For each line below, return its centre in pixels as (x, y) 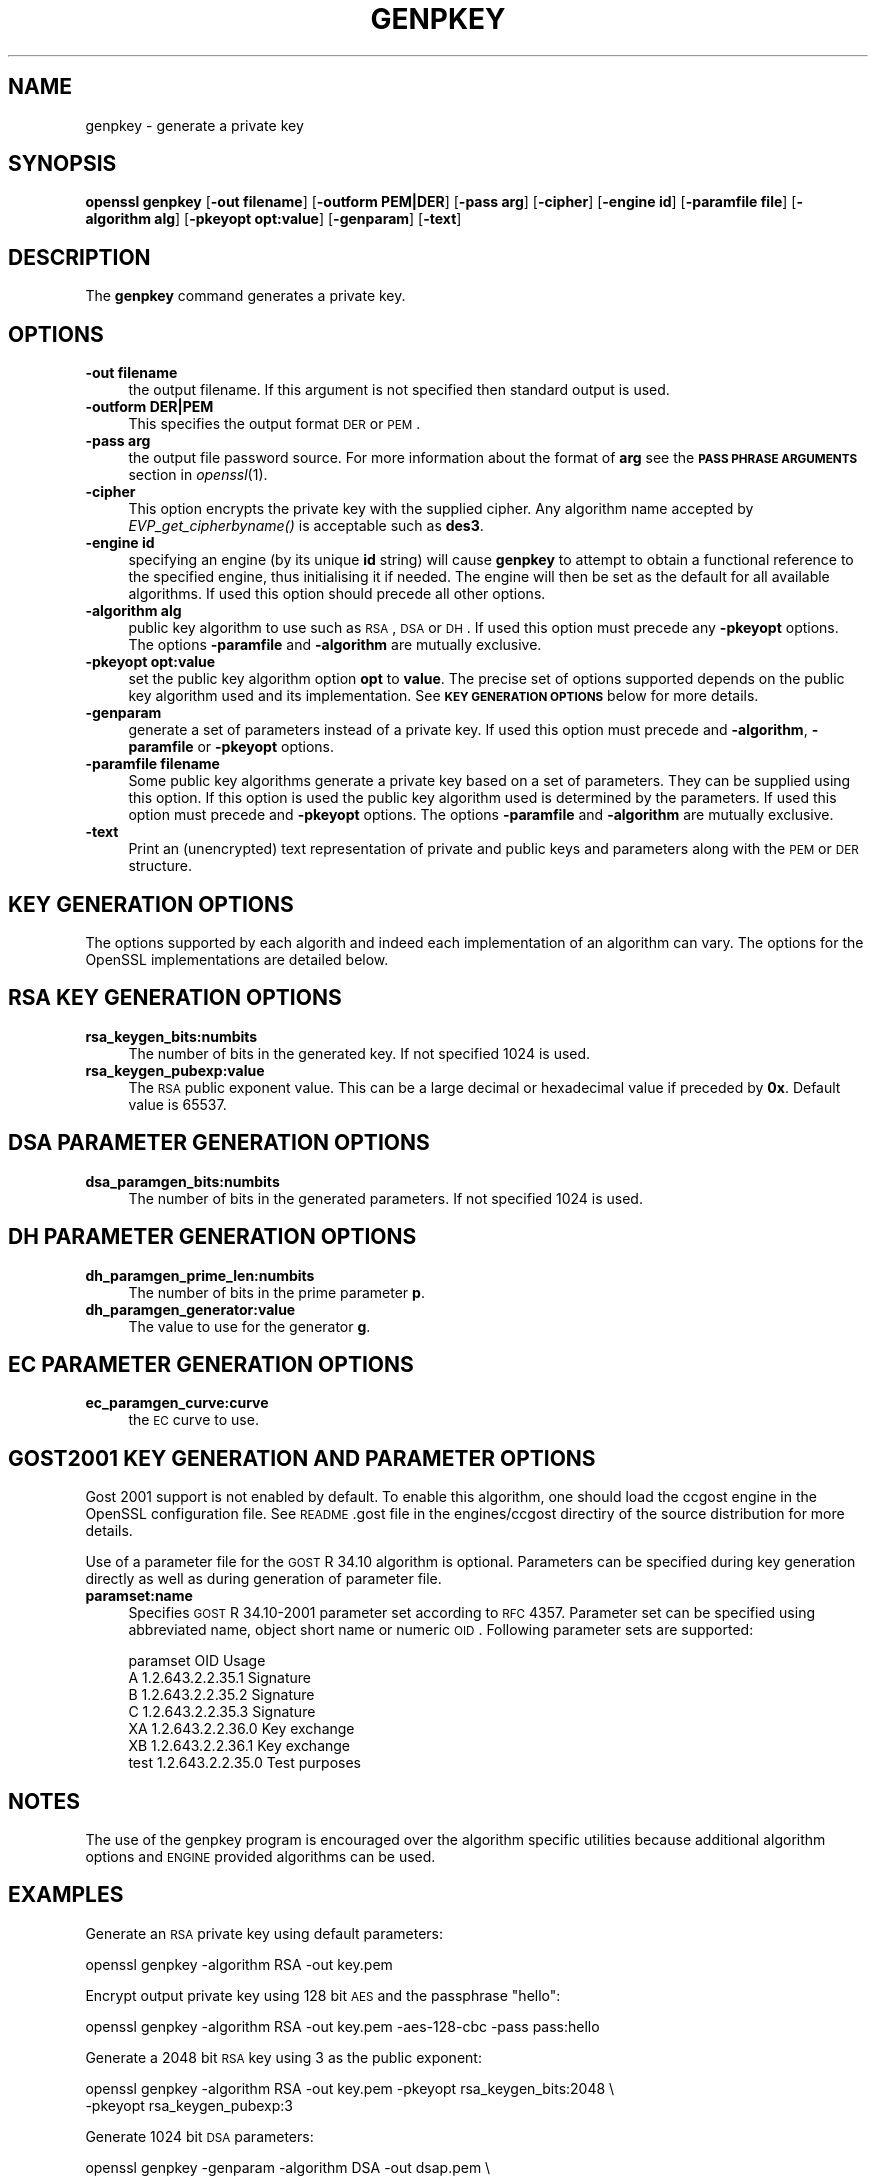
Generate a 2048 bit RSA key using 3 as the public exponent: (283, 2057)
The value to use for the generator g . (249, 1326)
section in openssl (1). (198, 475)
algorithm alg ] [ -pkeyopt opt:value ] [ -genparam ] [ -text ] (273, 219)
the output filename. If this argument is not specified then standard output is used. (399, 390)
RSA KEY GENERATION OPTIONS (175, 998)
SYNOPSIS (62, 164)
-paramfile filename (152, 764)
